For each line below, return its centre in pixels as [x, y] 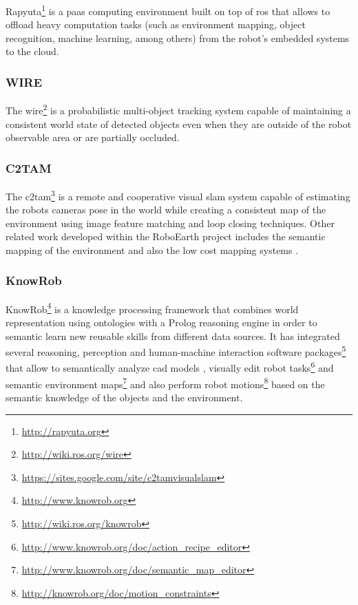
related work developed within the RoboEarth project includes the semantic [166, 236]
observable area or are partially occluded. [93, 137]
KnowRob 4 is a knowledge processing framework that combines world [152, 308]
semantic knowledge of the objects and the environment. [124, 397]
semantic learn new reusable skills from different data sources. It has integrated [173, 336]
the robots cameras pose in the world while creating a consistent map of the [166, 210]
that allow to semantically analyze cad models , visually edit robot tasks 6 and [170, 367]
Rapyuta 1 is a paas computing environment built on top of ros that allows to [168, 10]
